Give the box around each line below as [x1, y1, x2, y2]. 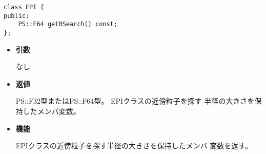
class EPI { [4, 4, 44, 11]
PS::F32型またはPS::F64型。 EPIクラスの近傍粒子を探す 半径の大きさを [15, 95, 255, 106]
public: [4, 12, 30, 20]
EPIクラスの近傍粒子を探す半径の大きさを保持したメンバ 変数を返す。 [15, 140, 252, 151]
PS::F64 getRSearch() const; [18, 21, 117, 28]
